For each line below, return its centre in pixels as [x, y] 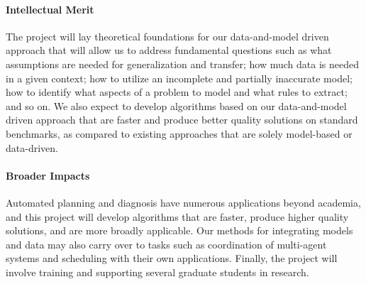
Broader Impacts [48, 175]
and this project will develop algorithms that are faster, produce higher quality [177, 216]
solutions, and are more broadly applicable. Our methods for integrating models [179, 230]
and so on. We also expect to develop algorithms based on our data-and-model [176, 105]
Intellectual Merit [50, 9]
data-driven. [32, 147]
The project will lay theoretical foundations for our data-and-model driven [167, 36]
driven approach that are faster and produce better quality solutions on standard [182, 120]
